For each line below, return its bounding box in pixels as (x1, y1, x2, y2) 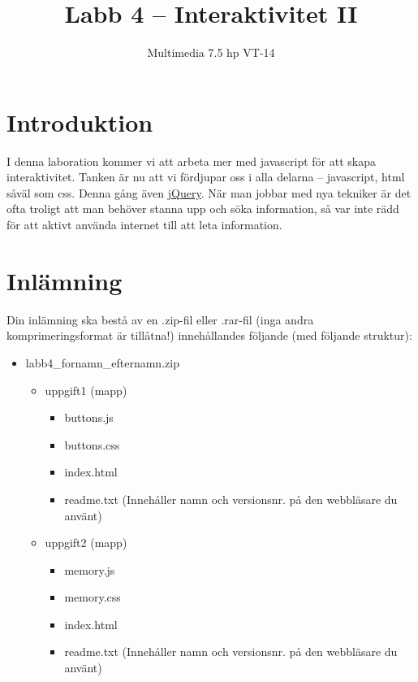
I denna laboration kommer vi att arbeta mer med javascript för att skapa (6, 152, 376, 169)
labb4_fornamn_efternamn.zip (25, 354, 179, 371)
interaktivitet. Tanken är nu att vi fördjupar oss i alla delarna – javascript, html (6, 168, 405, 185)
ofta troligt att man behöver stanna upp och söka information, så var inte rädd (6, 200, 399, 217)
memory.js (64, 561, 115, 578)
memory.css (64, 589, 121, 606)
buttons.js (64, 409, 114, 426)
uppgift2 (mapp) (45, 534, 127, 551)
